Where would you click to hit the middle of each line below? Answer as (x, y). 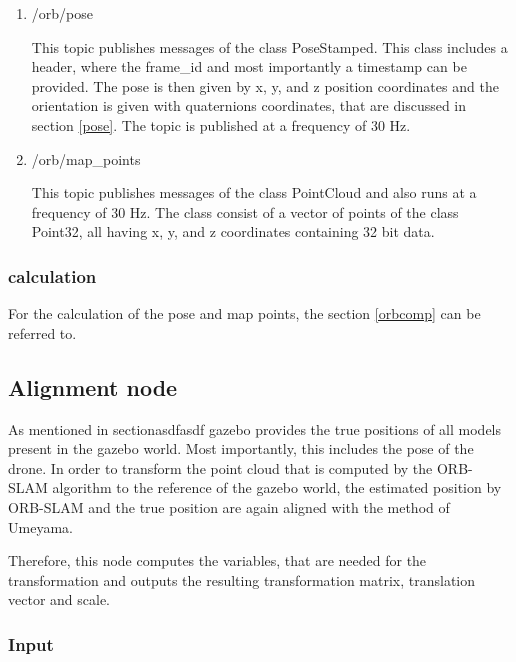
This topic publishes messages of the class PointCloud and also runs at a (254, 192)
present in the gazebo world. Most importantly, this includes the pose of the (241, 448)
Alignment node (93, 386)
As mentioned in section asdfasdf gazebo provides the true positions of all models (255, 428)
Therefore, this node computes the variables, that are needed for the (217, 560)
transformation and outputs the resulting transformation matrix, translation (242, 579)
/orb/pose (62, 13)
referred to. (42, 332)
